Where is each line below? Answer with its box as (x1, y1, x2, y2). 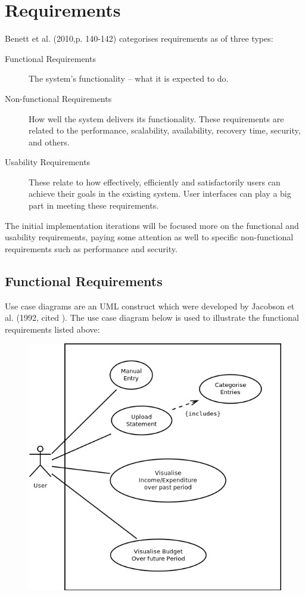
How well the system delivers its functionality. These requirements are (29, 112, 284, 125)
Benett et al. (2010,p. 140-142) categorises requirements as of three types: (5, 32, 273, 45)
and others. (29, 135, 70, 148)
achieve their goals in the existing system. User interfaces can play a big (29, 187, 291, 200)
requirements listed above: (5, 323, 100, 335)
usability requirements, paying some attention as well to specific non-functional (5, 231, 294, 243)
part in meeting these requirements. (29, 199, 159, 212)
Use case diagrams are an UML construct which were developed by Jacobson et (5, 299, 295, 312)
